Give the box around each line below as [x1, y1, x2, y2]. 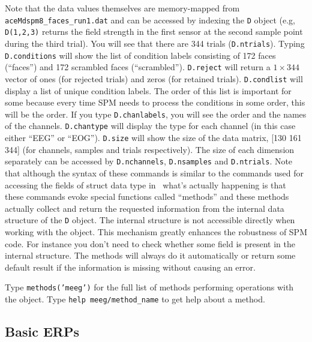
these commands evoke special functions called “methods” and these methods [5, 190, 289, 203]
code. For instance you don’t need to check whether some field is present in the [5, 237, 295, 250]
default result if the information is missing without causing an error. [5, 260, 256, 273]
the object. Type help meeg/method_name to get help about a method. [5, 293, 265, 305]
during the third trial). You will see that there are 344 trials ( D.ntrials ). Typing [5, 37, 305, 49]
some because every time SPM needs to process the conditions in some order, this [5, 96, 305, 109]
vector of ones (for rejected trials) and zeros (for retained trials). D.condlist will [5, 72, 303, 85]
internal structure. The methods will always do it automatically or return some [5, 249, 296, 262]
